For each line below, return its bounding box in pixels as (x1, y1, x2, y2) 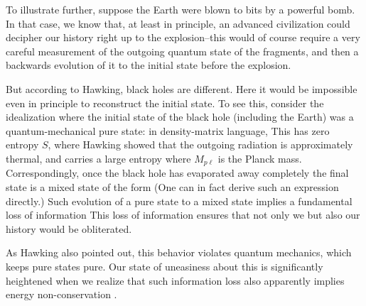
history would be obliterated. (6, 221, 132, 236)
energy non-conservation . (6, 287, 117, 302)
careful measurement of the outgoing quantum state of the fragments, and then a (6, 43, 359, 58)
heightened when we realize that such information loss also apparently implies (6, 273, 345, 288)
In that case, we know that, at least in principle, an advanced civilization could (6, 16, 350, 31)
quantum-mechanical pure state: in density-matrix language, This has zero (6, 123, 330, 138)
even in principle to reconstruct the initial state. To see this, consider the (6, 95, 324, 110)
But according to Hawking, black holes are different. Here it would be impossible (6, 81, 357, 96)
